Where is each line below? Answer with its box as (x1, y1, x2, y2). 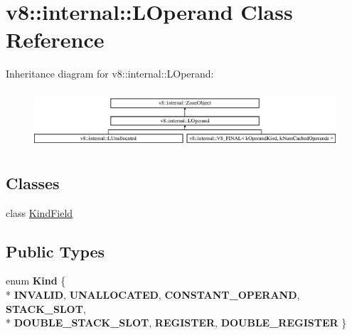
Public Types (6, 240, 105, 262)
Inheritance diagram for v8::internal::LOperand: (6, 66, 214, 81)
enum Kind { (6, 273, 66, 288)
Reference (6, 25, 105, 54)
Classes (6, 171, 60, 193)
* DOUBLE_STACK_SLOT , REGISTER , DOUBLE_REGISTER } (6, 315, 347, 330)
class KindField (6, 205, 73, 220)
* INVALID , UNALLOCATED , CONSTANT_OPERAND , (6, 287, 300, 302)
